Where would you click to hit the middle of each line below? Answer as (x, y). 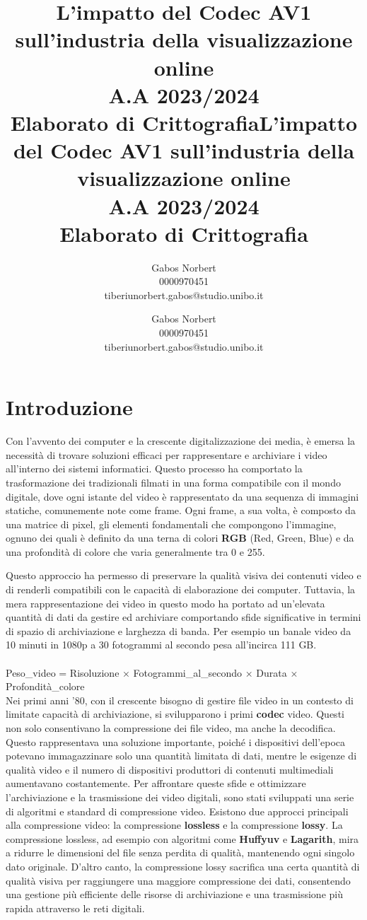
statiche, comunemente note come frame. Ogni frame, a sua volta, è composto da (181, 510)
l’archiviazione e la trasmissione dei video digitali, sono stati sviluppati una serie (180, 797)
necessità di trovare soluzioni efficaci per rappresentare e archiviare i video (167, 454)
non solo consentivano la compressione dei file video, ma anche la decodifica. (171, 728)
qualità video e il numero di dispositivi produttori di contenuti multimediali (170, 769)
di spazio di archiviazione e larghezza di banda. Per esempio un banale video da (179, 630)
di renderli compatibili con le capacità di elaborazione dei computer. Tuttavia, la (181, 589)
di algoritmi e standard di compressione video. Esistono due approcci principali (177, 811)
